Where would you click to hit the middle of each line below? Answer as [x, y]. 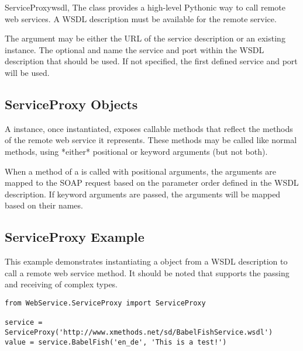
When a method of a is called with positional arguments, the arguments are [140, 171]
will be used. [27, 72]
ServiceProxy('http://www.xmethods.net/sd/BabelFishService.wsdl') [139, 332]
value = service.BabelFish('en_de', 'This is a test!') [116, 342]
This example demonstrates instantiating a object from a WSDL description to [146, 261]
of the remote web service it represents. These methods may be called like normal [151, 140]
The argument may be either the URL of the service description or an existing [145, 38]
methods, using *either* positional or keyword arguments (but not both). [136, 151]
